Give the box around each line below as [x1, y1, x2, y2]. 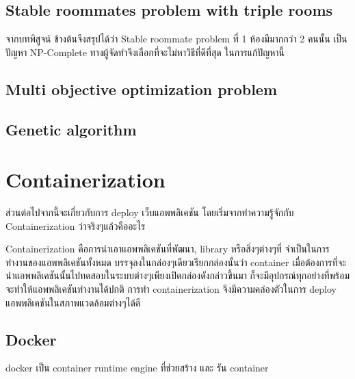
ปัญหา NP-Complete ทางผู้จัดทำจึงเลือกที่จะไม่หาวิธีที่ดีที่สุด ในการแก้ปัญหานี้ [5, 44, 285, 59]
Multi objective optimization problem [5, 78, 278, 99]
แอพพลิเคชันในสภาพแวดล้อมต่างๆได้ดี [5, 295, 141, 309]
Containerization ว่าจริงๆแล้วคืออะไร [5, 218, 146, 233]
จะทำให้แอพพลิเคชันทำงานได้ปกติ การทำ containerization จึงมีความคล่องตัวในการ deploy [5, 282, 337, 296]
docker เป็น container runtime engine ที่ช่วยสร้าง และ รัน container [5, 361, 269, 375]
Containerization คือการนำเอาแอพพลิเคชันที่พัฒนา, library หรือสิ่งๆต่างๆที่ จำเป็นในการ [5, 241, 330, 256]
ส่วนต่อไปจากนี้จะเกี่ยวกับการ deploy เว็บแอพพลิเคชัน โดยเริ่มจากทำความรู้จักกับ [5, 205, 294, 220]
